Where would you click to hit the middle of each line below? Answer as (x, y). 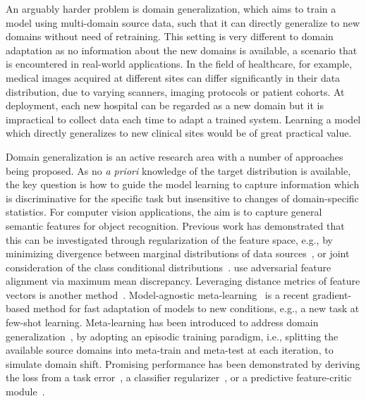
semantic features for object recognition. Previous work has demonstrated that (175, 225)
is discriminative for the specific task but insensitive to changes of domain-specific (182, 198)
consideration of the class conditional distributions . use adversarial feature (169, 267)
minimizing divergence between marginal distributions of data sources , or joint (178, 253)
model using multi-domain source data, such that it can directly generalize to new (183, 22)
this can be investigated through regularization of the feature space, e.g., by (169, 239)
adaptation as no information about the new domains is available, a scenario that (182, 50)
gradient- (332, 294)
